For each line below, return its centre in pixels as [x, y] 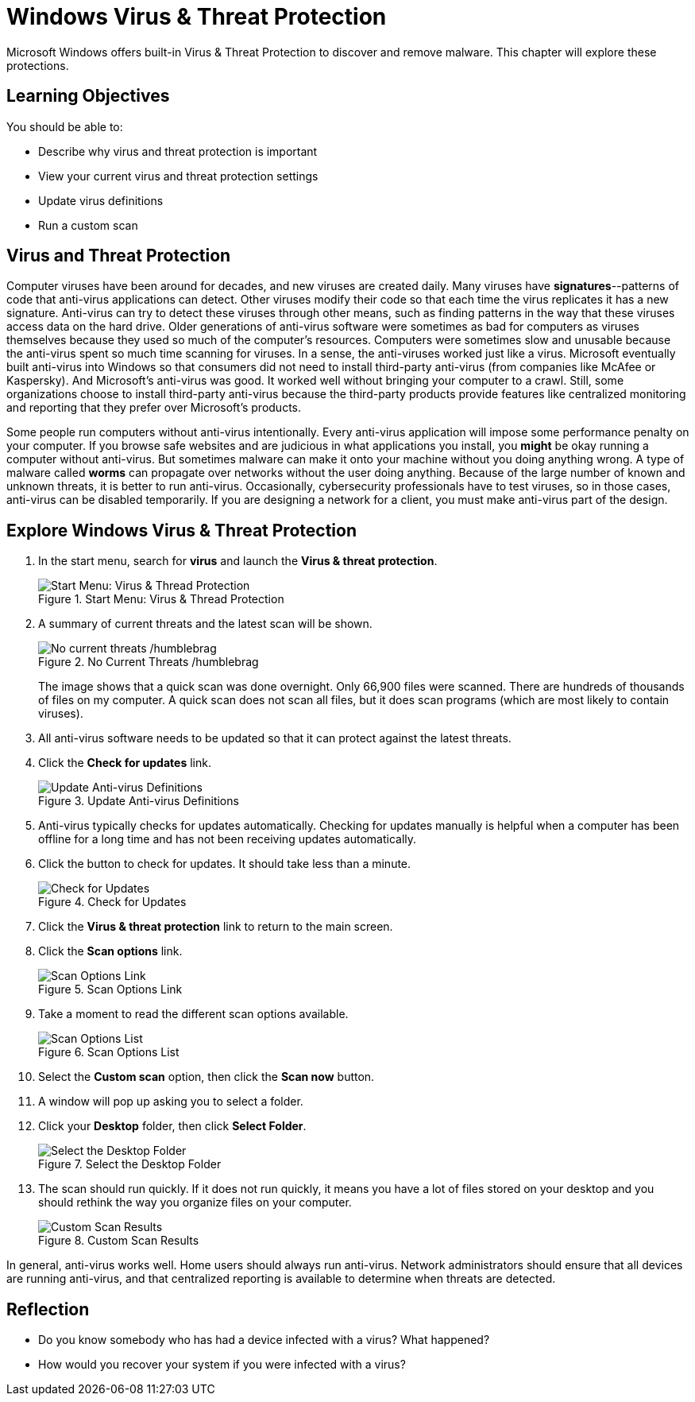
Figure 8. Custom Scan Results [119, 1241]
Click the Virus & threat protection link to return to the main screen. [216, 927]
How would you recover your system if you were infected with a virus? [222, 1365]
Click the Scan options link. [110, 951]
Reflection [48, 1309]
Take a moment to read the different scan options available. [193, 1014]
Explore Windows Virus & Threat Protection [181, 530]
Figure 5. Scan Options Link [110, 990]
